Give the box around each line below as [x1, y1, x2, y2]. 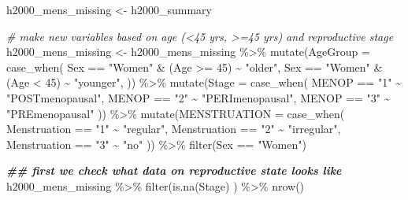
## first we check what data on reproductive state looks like [6, 162, 342, 179]
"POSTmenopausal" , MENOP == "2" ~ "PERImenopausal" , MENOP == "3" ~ [6, 89, 391, 106]
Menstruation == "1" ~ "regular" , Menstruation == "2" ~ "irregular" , [6, 120, 341, 137]
